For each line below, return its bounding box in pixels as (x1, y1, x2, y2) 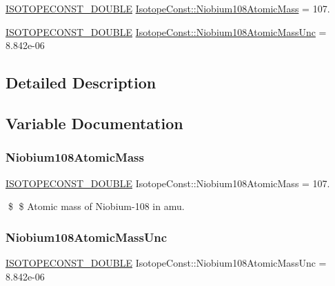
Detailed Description (6, 72, 156, 93)
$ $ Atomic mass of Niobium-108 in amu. (8, 199, 185, 213)
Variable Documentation (6, 112, 183, 133)
